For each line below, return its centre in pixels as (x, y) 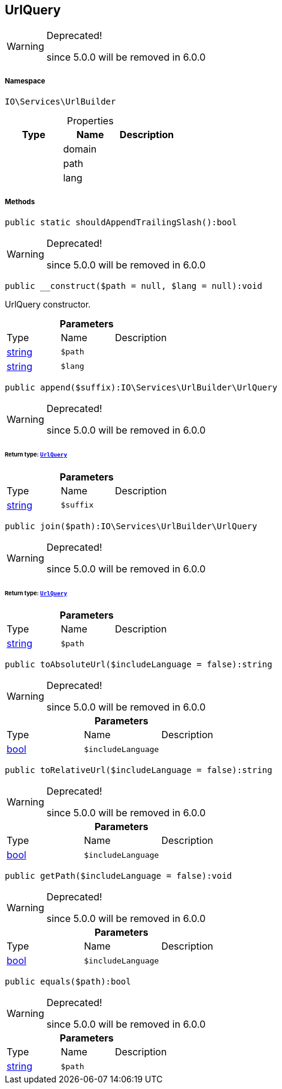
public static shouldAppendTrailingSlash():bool (121, 222)
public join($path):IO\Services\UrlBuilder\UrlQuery (131, 526)
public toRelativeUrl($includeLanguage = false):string (139, 770)
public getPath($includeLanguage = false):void (119, 876)
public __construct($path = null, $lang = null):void (134, 286)
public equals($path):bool (68, 982)
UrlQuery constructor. (48, 304)
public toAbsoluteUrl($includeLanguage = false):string (139, 665)
